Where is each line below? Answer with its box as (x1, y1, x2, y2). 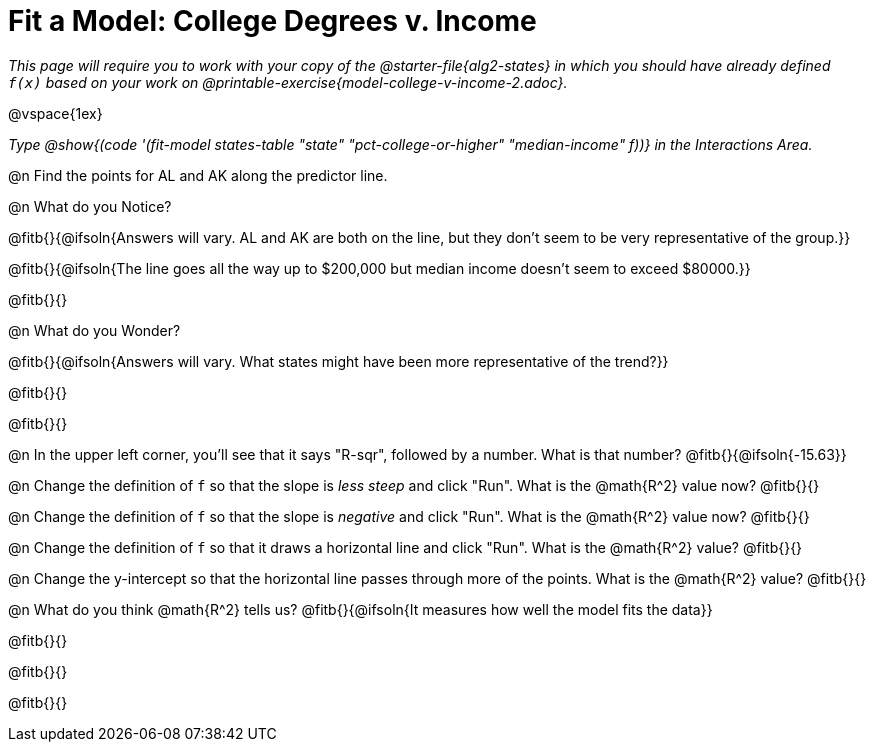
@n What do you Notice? (8, 197, 172, 215)
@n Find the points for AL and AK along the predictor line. (8, 166, 388, 184)
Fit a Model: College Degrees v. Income (8, 4, 537, 38)
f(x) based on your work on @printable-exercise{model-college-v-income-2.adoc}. (8, 73, 568, 91)
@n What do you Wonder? (8, 321, 181, 339)
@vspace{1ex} (8, 104, 103, 122)
